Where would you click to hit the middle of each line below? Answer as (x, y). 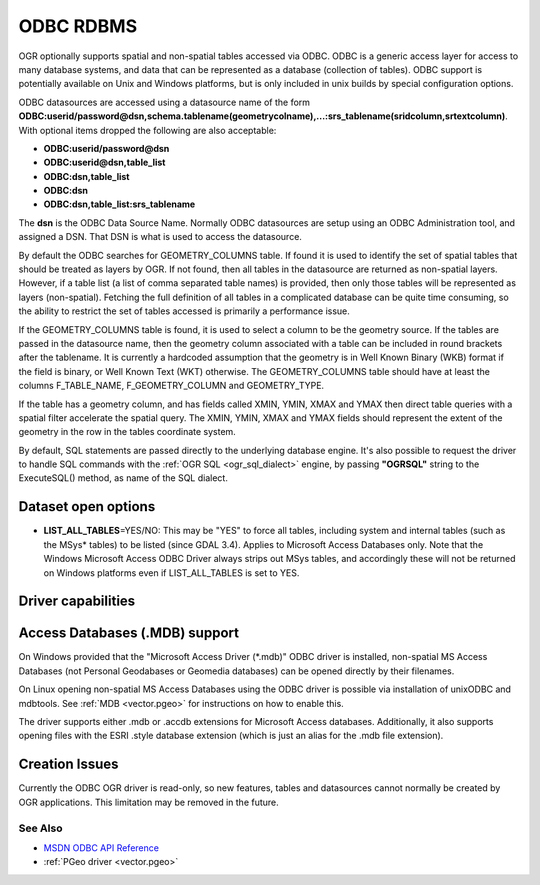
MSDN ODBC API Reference (101, 847)
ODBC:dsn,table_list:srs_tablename (119, 204)
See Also (40, 828)
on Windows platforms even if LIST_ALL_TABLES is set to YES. (171, 572)
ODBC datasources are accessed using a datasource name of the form (164, 102)
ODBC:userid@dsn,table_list (104, 162)
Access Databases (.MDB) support (129, 633)
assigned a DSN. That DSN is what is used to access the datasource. (160, 237)
